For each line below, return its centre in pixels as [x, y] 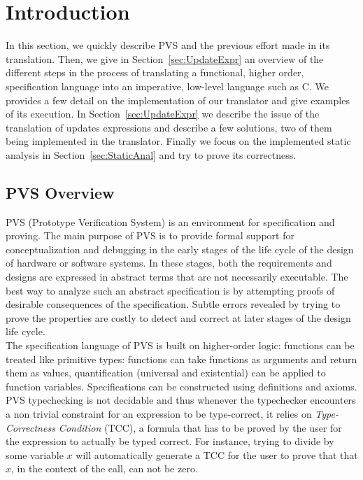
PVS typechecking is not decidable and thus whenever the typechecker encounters [181, 400]
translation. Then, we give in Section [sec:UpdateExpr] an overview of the [165, 58]
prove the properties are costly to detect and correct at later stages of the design [178, 317]
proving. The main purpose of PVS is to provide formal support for [150, 235]
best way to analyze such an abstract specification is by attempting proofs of [170, 290]
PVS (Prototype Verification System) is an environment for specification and [170, 221]
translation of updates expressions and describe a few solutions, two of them [169, 127]
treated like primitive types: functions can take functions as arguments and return [181, 359]
